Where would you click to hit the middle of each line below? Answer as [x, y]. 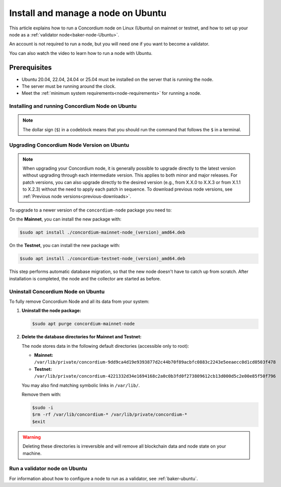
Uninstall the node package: [52, 311]
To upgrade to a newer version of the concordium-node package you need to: [90, 210]
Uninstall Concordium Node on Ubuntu [57, 291]
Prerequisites [30, 67]
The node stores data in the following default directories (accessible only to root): [105, 346]
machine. [32, 453]
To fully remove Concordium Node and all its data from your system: [79, 301]
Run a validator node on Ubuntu [48, 469]
